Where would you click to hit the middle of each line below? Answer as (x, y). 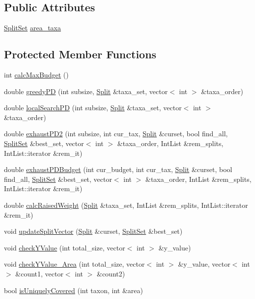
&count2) (111, 273)
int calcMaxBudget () (36, 75)
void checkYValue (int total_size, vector (65, 247)
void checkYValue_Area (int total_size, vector (74, 264)
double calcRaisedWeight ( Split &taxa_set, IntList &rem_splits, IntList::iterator (126, 205)
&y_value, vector (204, 264)
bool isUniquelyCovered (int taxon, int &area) (73, 290)
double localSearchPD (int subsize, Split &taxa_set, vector (93, 108)
